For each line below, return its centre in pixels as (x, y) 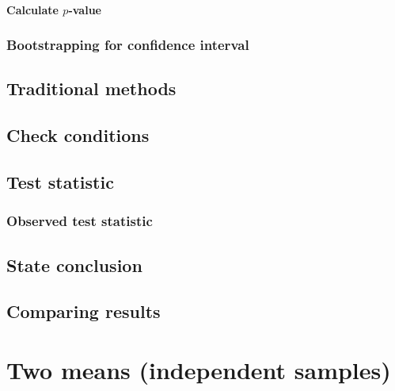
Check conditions (78, 135)
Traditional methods (91, 88)
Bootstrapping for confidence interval (128, 45)
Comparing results (84, 311)
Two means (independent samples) (199, 369)
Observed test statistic (80, 221)
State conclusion (74, 264)
